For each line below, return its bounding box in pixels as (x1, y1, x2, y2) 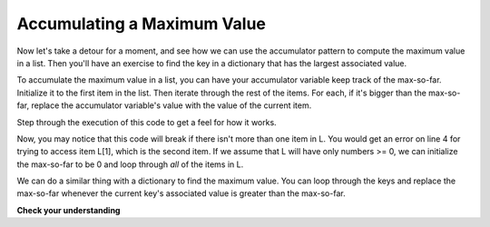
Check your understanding (16, 204, 121, 215)
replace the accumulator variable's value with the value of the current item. (31, 100, 312, 111)
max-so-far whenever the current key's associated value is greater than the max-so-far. (16, 188, 346, 199)
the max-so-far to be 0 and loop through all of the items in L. (16, 159, 244, 170)
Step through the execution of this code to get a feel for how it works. (16, 116, 277, 127)
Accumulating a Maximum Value (16, 14, 267, 34)
